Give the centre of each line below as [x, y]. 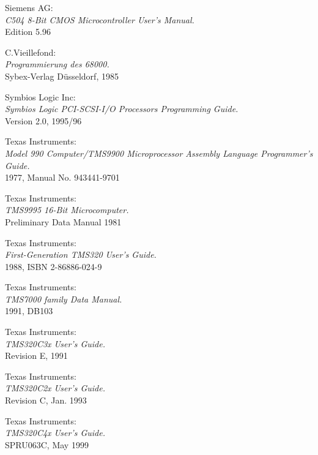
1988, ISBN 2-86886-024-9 [54, 266]
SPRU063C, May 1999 [47, 444]
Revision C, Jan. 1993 [46, 400]
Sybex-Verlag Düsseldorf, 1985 [62, 76]
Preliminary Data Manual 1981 [63, 221]
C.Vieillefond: [31, 52]
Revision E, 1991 [36, 355]
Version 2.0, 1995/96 [43, 120]
